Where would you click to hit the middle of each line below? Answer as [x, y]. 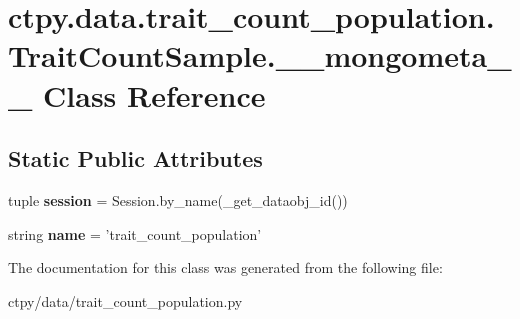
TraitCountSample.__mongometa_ [260, 55]
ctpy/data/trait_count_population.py [125, 300]
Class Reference [154, 94]
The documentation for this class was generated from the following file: [225, 267]
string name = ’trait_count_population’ [135, 233]
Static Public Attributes [135, 158]
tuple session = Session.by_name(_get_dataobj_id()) [178, 199]
